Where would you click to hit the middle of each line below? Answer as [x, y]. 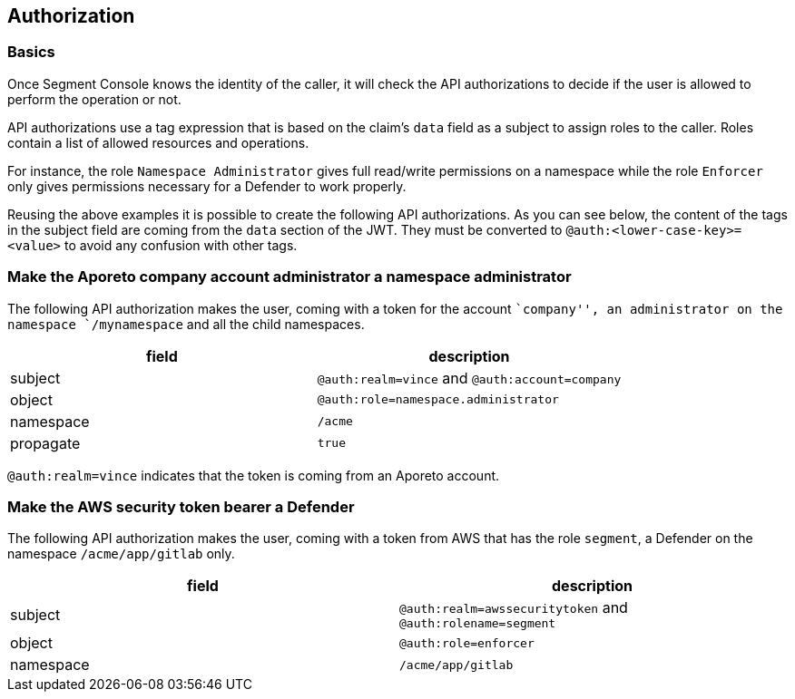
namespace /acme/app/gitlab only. [121, 554]
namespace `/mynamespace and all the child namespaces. [186, 324]
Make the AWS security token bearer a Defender [181, 506]
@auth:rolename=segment [478, 624]
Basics [31, 52]
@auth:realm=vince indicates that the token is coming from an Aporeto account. [254, 475]
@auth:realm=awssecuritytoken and [514, 608]
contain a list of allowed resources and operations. [158, 142]
